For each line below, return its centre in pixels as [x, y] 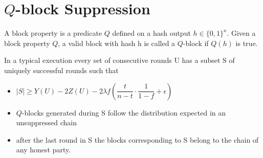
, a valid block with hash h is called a [117, 43]
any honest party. [43, 150]
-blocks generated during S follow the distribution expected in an [124, 112]
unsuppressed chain [46, 122]
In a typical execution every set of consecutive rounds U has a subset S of [119, 60]
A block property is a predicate [53, 33]
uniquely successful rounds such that [61, 70]
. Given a [241, 33]
